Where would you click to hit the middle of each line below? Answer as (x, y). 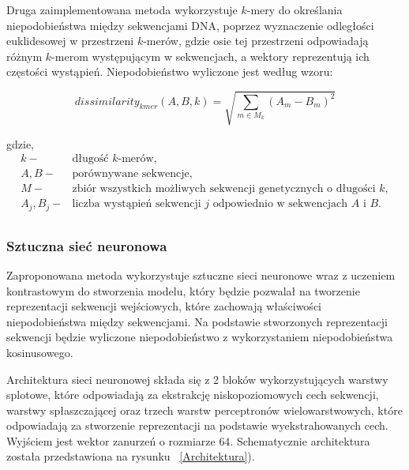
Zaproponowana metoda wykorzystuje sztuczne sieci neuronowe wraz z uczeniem (201, 274)
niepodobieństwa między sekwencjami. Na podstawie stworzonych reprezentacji (197, 321)
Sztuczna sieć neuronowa (87, 245)
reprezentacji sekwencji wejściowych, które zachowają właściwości (164, 306)
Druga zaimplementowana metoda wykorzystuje (122, 9)
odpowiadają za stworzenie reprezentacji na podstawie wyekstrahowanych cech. (197, 425)
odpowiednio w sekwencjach (280, 204)
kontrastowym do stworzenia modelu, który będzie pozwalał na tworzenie (183, 290)
